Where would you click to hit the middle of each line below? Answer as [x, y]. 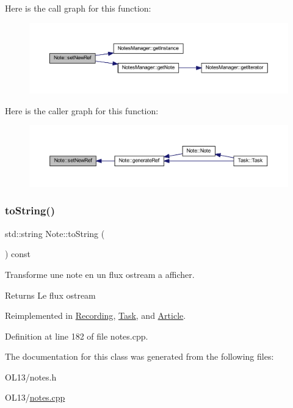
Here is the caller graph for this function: [82, 110]
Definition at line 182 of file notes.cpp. [77, 336]
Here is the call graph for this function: [78, 8]
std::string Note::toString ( [55, 233]
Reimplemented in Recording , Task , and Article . [96, 315]
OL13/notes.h [31, 377]
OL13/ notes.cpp [35, 397]
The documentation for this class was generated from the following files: [139, 356]
